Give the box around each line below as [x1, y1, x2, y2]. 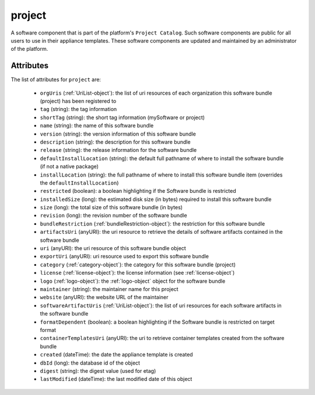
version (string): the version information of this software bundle [40, 130, 197, 137]
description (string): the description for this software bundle [40, 138, 191, 145]
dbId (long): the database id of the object [40, 359, 140, 366]
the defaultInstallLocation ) [40, 179, 119, 186]
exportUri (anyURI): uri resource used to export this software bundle [40, 253, 209, 260]
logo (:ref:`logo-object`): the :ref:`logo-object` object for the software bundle [40, 278, 226, 285]
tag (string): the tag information [40, 106, 117, 113]
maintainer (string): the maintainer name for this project [40, 286, 178, 292]
